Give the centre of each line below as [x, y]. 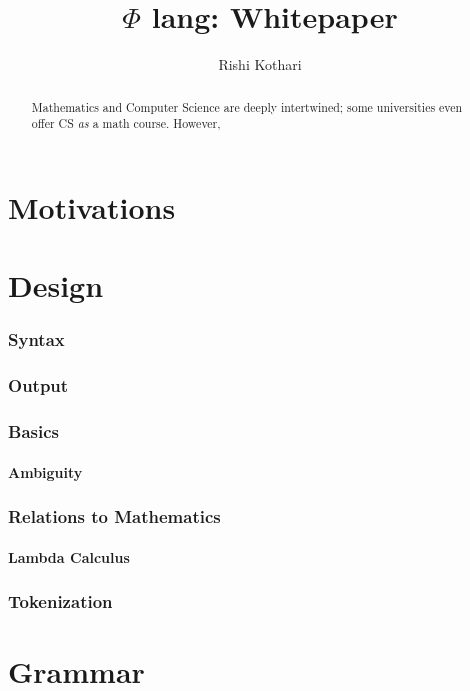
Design [56, 285]
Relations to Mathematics [114, 516]
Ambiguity [45, 471]
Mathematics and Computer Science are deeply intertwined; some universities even [247, 106]
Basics [33, 431]
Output [38, 385]
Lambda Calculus [69, 556]
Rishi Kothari [260, 64]
